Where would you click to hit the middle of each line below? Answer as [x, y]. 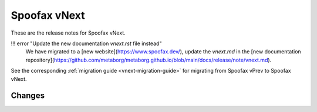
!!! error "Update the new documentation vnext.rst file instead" [86, 43]
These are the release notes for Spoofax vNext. [68, 33]
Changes [28, 96]
